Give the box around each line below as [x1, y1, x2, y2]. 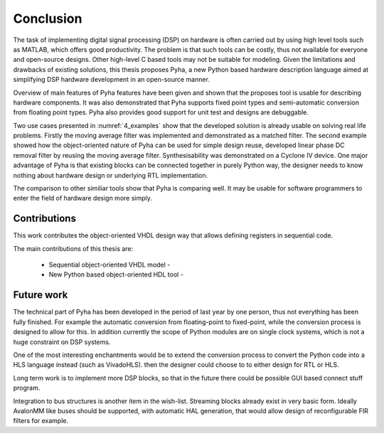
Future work [13, 289, 68, 301]
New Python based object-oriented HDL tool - [48, 270, 184, 279]
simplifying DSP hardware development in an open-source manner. [13, 75, 210, 84]
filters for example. [13, 417, 69, 425]
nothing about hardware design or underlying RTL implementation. [13, 171, 208, 179]
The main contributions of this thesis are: [13, 244, 134, 252]
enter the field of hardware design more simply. [13, 194, 153, 203]
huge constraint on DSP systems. [13, 338, 111, 346]
